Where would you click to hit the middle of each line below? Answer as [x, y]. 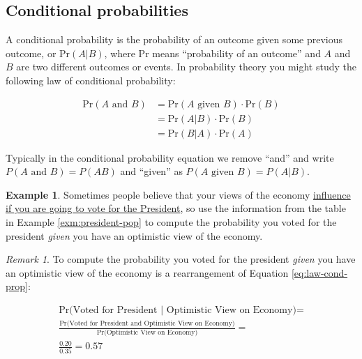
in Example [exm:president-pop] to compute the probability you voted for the [171, 222]
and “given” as [151, 171]
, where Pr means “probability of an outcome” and [212, 53]
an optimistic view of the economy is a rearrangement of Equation [147, 272]
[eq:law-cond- [319, 272]
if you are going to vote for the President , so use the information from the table [176, 208]
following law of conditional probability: [91, 80]
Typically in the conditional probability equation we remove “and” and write [170, 157]
